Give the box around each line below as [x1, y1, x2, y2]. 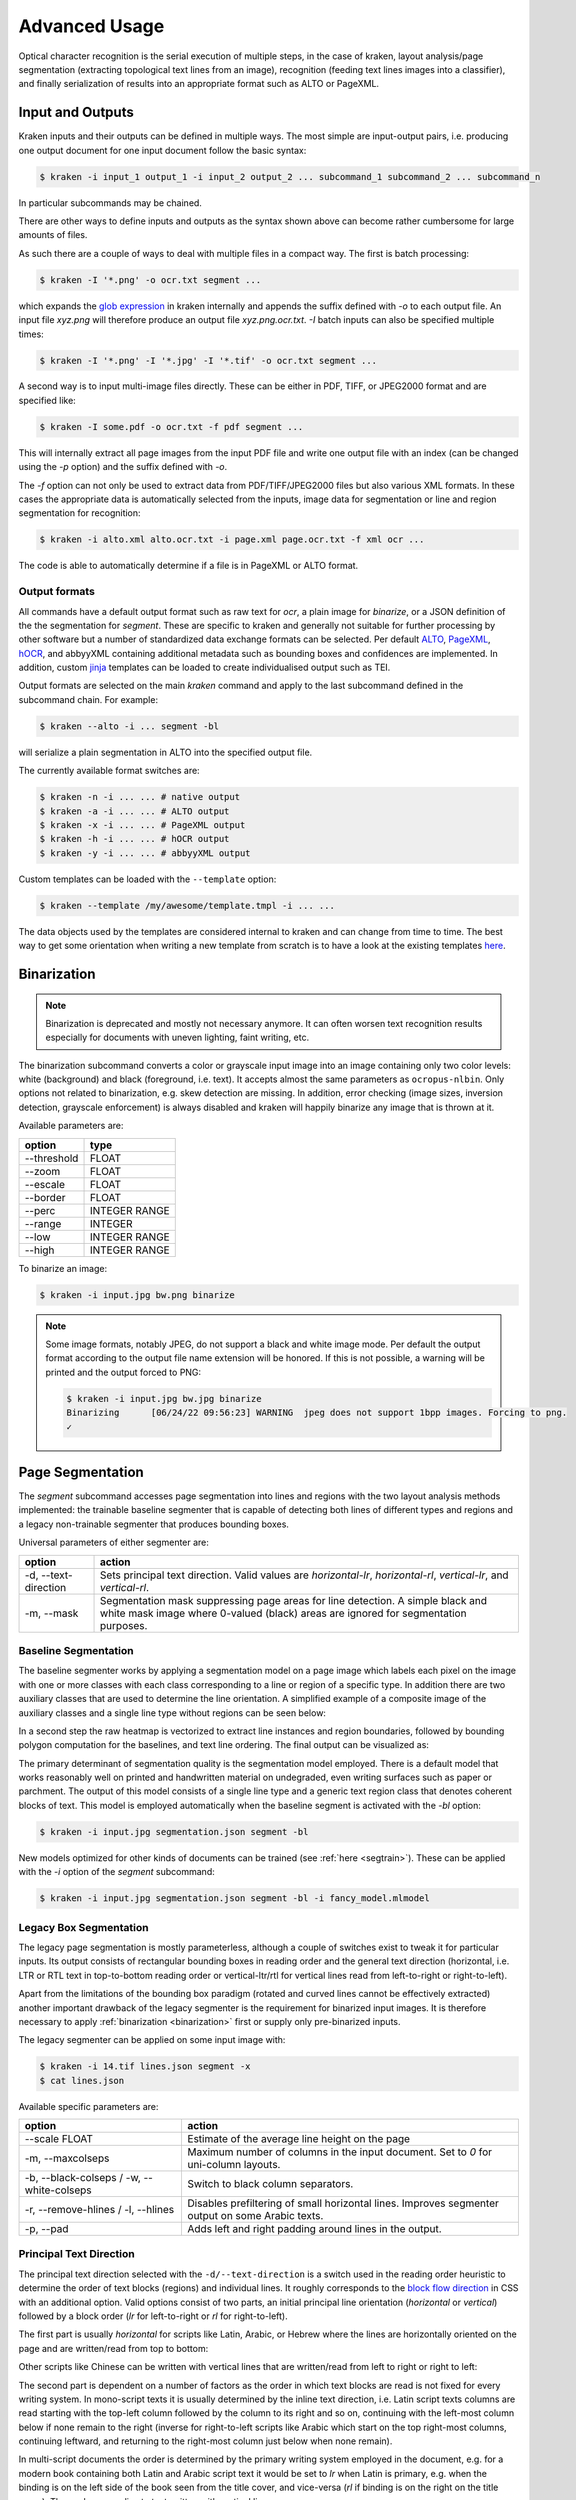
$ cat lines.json [39, 2075, 125, 2086]
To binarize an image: [18, 1262, 108, 1274]
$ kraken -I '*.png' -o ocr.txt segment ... [39, 274, 262, 285]
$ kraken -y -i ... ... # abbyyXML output [39, 847, 251, 859]
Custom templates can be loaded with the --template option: [18, 873, 277, 885]
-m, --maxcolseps [24, 2151, 110, 2165]
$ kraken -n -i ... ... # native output [39, 791, 240, 803]
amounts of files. [18, 229, 88, 241]
